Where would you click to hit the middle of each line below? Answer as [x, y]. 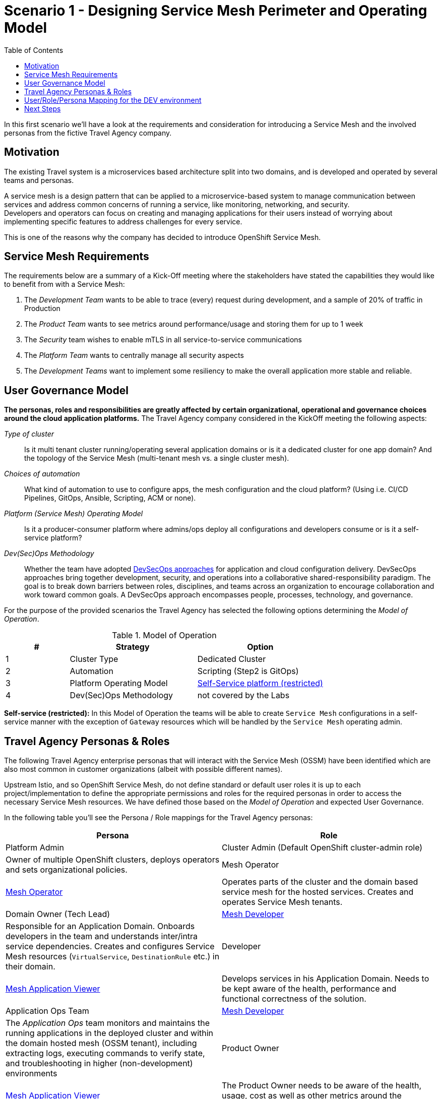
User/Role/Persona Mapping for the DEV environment [113, 100]
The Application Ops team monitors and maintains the [108, 1023]
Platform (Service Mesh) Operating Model [74, 514]
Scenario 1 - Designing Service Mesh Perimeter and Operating [216, 11]
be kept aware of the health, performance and [309, 989]
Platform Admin [35, 848]
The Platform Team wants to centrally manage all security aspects [134, 355]
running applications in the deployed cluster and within [110, 1033]
